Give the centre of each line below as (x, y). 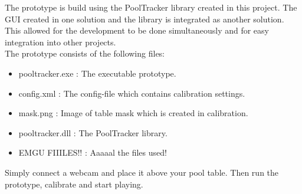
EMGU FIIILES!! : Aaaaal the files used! (93, 152)
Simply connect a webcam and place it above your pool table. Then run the (142, 172)
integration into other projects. (60, 42)
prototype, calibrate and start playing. (74, 184)
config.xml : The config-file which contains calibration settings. (132, 93)
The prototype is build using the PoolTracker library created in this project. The (151, 7)
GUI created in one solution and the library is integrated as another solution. (145, 19)
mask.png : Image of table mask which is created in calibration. (133, 113)
